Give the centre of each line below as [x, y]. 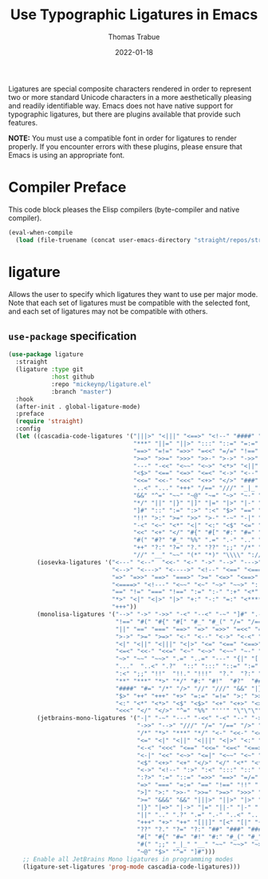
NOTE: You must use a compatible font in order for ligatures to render [122, 138]
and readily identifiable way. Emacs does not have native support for [121, 105]
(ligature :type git [49, 370]
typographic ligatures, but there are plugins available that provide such [124, 114]
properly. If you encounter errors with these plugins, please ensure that [126, 146]
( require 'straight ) [49, 422]
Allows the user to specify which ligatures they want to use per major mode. [133, 294]
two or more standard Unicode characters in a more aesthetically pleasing [130, 97]
